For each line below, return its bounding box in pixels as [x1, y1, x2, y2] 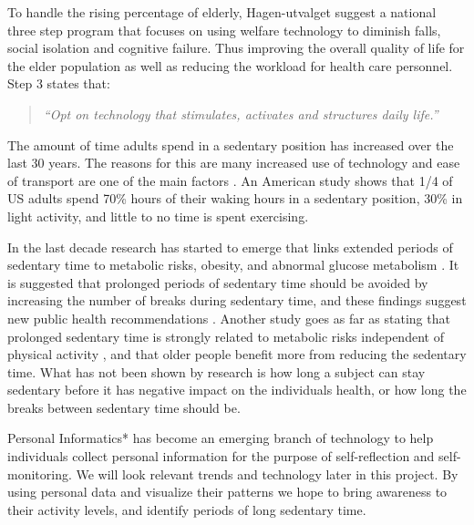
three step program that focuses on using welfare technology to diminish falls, [7, 20, 441, 39]
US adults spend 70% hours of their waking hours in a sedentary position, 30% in [7, 189, 463, 208]
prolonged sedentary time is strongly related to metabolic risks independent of [7, 326, 444, 345]
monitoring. [7, 464, 72, 483]
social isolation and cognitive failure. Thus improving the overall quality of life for [7, 38, 465, 57]
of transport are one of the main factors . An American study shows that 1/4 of [7, 170, 453, 190]
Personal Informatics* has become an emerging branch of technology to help [7, 428, 434, 448]
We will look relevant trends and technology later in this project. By [76, 464, 459, 483]
